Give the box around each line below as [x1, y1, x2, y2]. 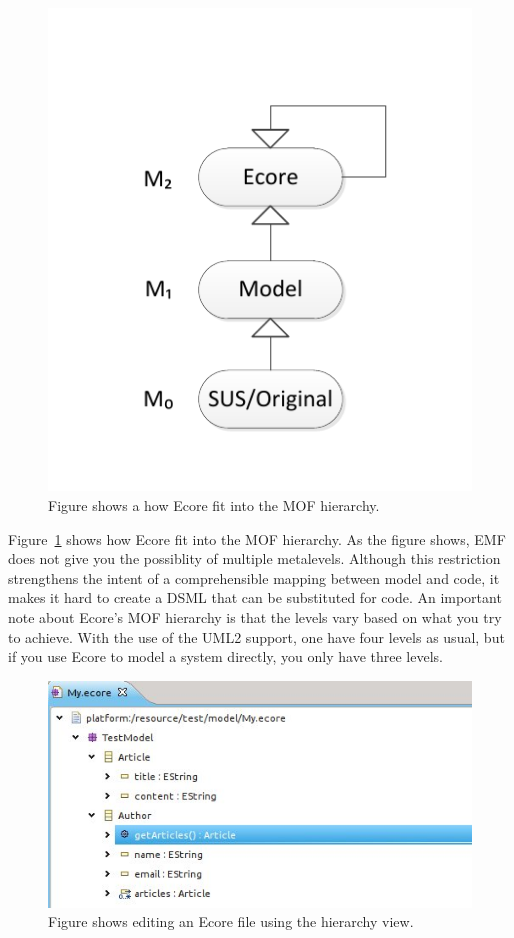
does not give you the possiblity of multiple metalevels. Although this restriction [8, 548, 501, 569]
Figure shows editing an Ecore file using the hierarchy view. [48, 911, 414, 932]
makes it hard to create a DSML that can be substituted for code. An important [8, 587, 502, 608]
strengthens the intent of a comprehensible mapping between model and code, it [8, 567, 500, 588]
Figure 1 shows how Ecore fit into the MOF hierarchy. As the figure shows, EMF [8, 528, 506, 549]
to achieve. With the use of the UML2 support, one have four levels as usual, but [8, 626, 505, 647]
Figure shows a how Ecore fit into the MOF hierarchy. [48, 495, 380, 516]
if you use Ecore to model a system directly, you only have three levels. [8, 646, 443, 667]
